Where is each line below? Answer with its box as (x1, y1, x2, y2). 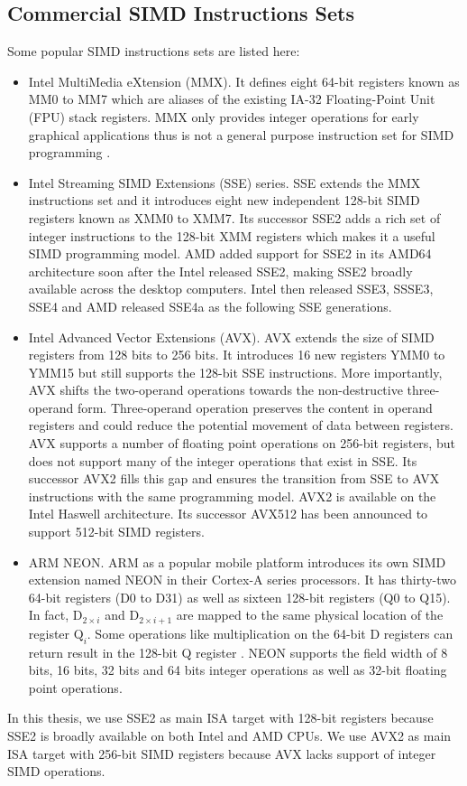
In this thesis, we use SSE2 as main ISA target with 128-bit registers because (7, 708, 434, 727)
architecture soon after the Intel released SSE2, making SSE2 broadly (28, 261, 413, 280)
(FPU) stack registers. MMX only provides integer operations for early (28, 107, 419, 126)
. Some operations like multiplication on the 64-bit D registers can (87, 623, 453, 642)
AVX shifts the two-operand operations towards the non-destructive (28, 380, 403, 399)
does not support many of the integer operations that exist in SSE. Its (28, 451, 417, 470)
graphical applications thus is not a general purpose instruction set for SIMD (28, 125, 454, 144)
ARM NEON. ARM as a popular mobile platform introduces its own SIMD (28, 552, 446, 571)
